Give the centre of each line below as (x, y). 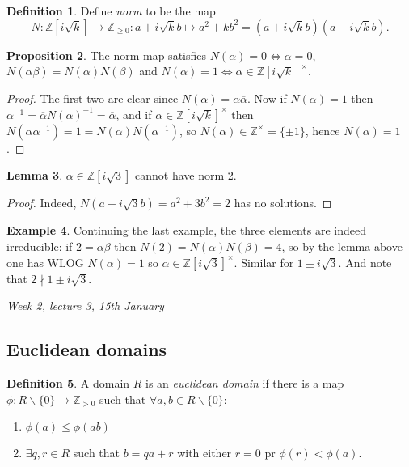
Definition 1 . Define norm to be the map (111, 11)
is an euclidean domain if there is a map (245, 382)
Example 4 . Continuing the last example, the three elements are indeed (186, 230)
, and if (134, 114)
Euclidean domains (87, 349)
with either (204, 453)
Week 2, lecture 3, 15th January (85, 306)
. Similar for (264, 262)
